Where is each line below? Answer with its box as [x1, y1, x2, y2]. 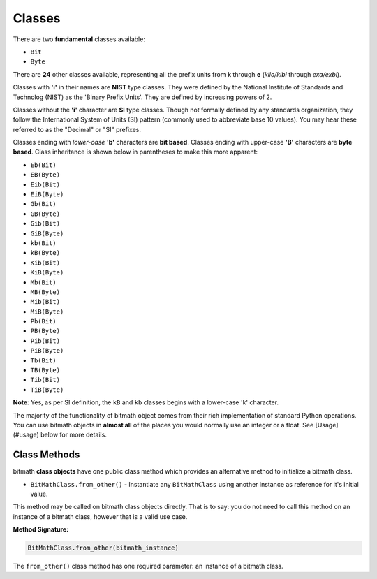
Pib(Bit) [30, 337, 61, 345]
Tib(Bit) [30, 376, 61, 384]
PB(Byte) [30, 327, 61, 335]
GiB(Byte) [30, 229, 64, 237]
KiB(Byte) [30, 269, 64, 277]
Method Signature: [13, 525, 69, 534]
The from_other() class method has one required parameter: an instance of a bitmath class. [13, 562, 283, 571]
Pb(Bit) [30, 318, 57, 325]
